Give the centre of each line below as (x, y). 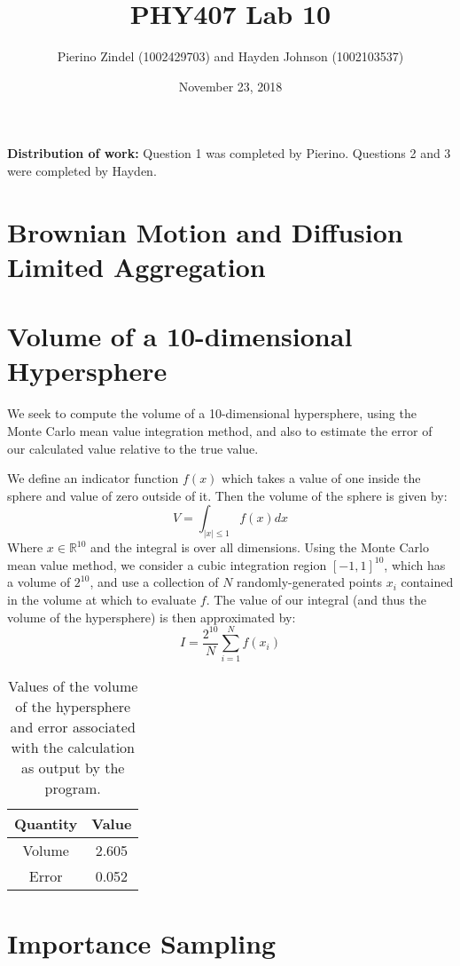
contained (427, 582)
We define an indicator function (93, 478)
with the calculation (73, 748)
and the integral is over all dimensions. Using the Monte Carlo (260, 547)
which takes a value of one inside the (321, 478)
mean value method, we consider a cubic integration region (167, 564)
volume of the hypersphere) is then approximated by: (152, 617)
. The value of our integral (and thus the (316, 599)
